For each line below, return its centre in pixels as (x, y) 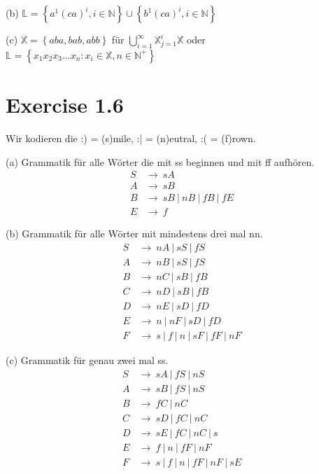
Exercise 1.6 (65, 104)
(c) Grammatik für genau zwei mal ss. (87, 360)
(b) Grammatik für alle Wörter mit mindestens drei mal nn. (134, 233)
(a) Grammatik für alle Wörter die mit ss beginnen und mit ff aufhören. (160, 161)
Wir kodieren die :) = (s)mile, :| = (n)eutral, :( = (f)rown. (131, 138)
